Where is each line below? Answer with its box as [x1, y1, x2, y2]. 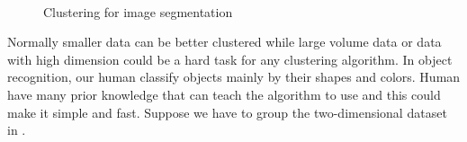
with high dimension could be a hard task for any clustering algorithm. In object [7, 49, 453, 68]
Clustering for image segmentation [43, 2, 233, 21]
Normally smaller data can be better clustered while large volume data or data [7, 32, 442, 51]
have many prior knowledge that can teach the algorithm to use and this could [7, 84, 441, 103]
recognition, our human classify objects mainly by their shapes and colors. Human [7, 67, 461, 86]
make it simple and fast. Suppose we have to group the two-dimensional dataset [7, 102, 447, 121]
